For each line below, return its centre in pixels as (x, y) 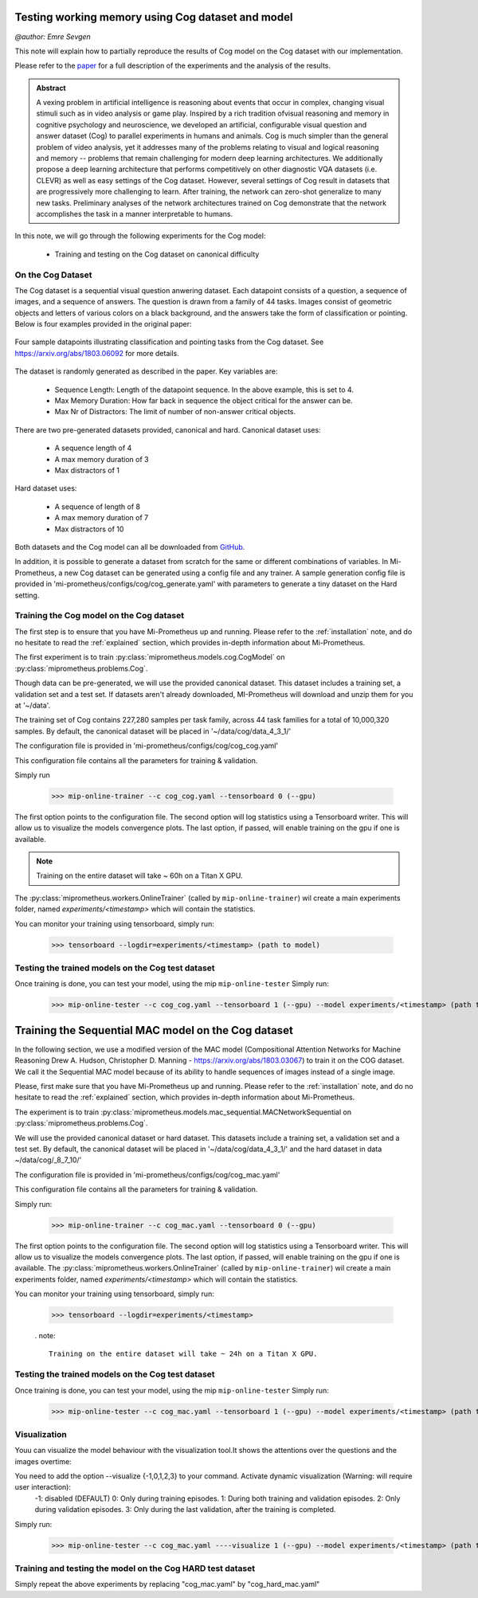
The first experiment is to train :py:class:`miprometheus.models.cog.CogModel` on (150, 657)
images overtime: (43, 1461)
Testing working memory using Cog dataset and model (154, 17)
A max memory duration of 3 (102, 459)
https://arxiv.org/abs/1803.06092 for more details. (97, 353)
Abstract (51, 88)
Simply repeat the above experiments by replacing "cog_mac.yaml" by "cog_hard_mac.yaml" (167, 1584)
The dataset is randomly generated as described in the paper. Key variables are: (146, 371)
